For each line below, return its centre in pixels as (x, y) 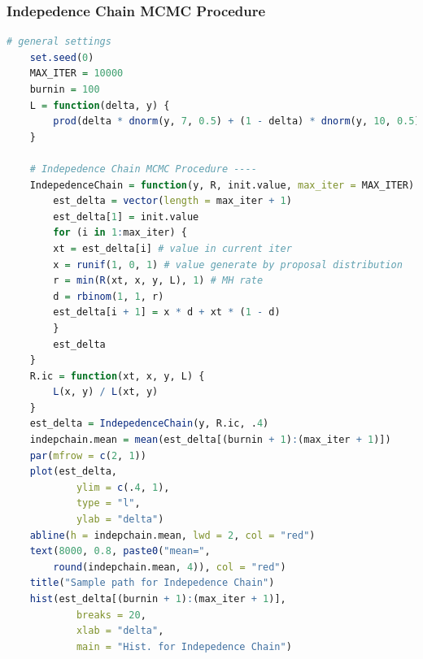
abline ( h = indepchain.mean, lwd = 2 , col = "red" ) (172, 535)
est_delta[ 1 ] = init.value (126, 217)
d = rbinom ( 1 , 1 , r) (109, 296)
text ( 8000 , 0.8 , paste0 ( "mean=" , (120, 551)
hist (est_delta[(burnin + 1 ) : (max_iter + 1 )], (158, 599)
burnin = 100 (65, 89)
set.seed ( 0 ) (62, 57)
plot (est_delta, (74, 472)
